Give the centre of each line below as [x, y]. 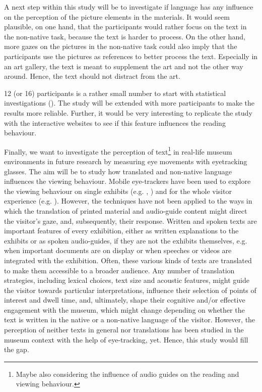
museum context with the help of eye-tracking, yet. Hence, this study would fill [126, 339]
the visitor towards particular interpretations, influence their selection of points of [130, 290]
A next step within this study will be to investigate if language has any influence [129, 7]
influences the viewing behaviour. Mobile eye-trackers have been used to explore [127, 181]
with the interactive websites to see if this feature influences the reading [115, 122]
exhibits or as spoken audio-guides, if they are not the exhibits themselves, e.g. [126, 240]
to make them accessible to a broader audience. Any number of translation [119, 270]
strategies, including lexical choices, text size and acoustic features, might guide [127, 280]
